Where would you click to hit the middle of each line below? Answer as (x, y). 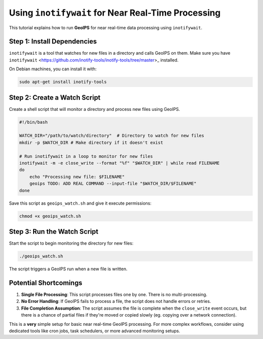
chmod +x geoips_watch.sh (50, 216)
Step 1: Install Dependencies (53, 42)
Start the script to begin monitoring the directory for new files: (71, 243)
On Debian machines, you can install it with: (53, 69)
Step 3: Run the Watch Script (54, 231)
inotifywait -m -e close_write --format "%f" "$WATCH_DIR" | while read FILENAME (120, 163)
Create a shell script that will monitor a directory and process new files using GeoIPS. (94, 109)
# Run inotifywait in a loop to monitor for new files (86, 156)
